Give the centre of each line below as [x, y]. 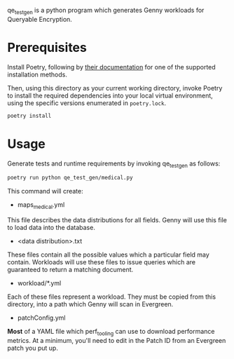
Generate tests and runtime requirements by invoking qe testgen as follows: [114, 164]
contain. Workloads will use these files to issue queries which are [102, 262]
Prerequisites [47, 47]
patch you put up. [33, 348]
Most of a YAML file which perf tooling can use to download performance [111, 332]
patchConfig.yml [41, 318]
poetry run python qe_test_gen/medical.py [70, 178]
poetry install [29, 116]
